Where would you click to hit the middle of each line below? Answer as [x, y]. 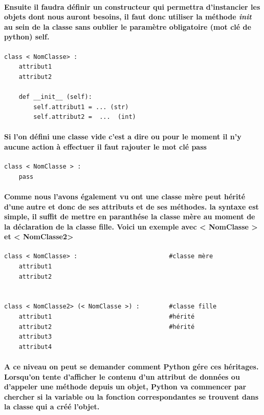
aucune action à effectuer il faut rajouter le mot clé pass [105, 146]
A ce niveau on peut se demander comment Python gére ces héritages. [131, 367]
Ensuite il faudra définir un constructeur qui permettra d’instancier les [132, 6]
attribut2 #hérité [107, 327]
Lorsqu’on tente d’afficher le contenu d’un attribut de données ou [122, 376]
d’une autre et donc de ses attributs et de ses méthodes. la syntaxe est [131, 206]
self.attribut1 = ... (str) [81, 107]
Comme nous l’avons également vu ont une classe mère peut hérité [125, 196]
